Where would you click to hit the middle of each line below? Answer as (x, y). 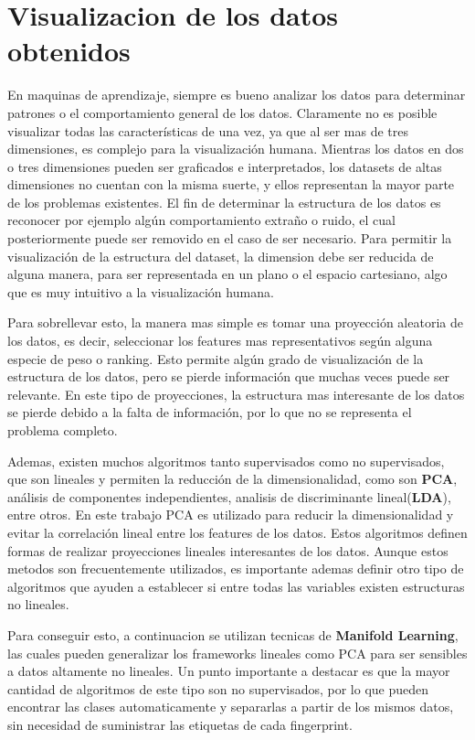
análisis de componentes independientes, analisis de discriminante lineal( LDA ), (229, 496)
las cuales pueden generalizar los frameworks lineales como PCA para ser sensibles (237, 653)
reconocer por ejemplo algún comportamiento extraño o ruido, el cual (201, 220)
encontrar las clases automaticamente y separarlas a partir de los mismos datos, (231, 707)
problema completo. (63, 430)
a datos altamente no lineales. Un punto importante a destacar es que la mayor (229, 671)
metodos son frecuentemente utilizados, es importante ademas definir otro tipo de (236, 568)
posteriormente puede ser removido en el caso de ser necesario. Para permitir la (230, 238)
